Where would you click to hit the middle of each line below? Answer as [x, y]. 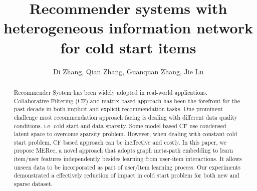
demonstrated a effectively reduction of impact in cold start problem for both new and [126, 175]
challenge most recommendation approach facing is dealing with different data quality [125, 117]
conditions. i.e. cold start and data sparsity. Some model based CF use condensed [120, 125]
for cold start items [128, 47]
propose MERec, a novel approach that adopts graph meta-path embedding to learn [123, 150]
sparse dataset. [33, 184]
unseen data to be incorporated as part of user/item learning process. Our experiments [127, 167]
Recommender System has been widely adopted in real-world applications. [111, 92]
